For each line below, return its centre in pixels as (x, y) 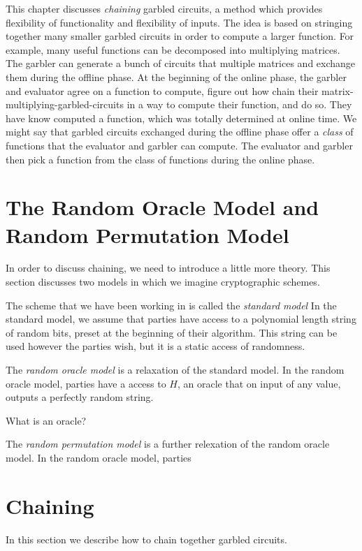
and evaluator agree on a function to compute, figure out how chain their (162, 90)
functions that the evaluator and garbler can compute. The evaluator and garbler (179, 145)
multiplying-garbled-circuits (65, 104)
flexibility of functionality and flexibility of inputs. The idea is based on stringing (179, 22)
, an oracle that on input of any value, (259, 383)
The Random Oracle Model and (162, 207)
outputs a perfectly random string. (80, 397)
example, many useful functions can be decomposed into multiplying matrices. (173, 49)
